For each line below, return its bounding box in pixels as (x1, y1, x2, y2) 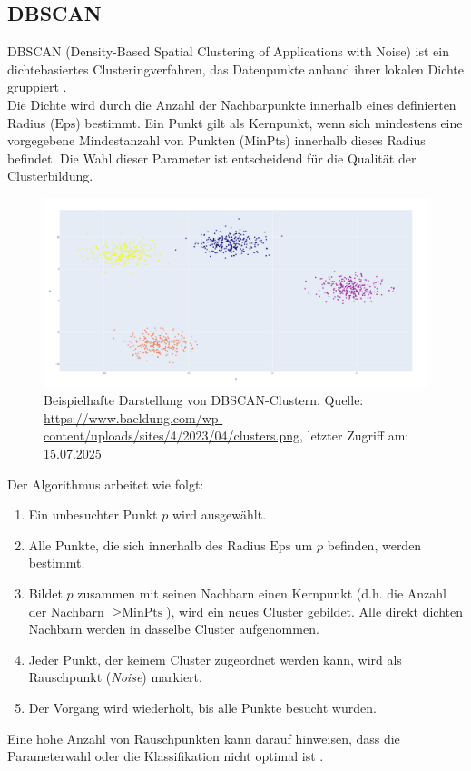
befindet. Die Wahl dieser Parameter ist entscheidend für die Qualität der (7, 148, 417, 167)
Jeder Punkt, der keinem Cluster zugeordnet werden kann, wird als (28, 649, 402, 668)
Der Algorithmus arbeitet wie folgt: (7, 474, 204, 493)
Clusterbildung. (7, 166, 93, 185)
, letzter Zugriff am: (299, 426, 409, 445)
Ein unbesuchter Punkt (28, 505, 158, 524)
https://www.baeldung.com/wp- (44, 408, 223, 427)
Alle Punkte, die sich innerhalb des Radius (28, 535, 266, 554)
